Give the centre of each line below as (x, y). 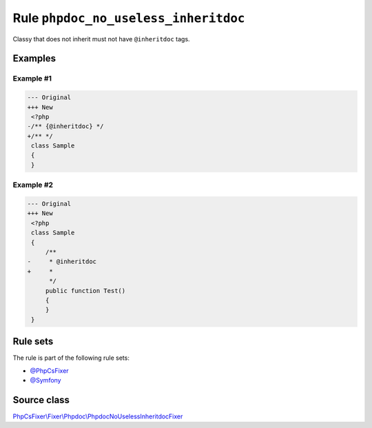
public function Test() (85, 291)
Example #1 (32, 79)
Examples (34, 59)
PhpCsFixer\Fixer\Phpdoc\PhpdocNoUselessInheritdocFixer (98, 416)
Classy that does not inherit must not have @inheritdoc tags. (101, 39)
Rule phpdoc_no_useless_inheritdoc (129, 18)
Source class (41, 400)
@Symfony (45, 380)
